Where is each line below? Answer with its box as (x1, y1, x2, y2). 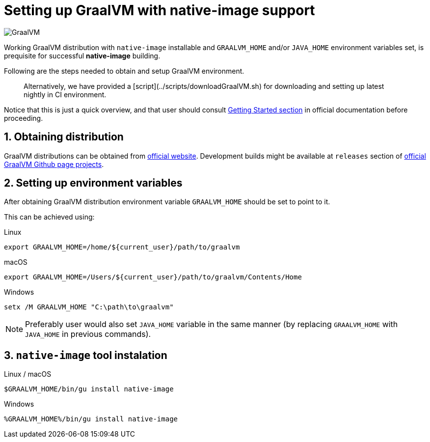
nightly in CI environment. (24, 90, 107, 99)
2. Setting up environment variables (4, 177, 183, 190)
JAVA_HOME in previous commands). (25, 329, 151, 339)
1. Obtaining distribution (4, 131, 124, 143)
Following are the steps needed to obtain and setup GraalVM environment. (4, 66, 244, 75)
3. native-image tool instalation (4, 349, 167, 361)
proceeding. (4, 113, 43, 122)
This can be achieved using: (4, 213, 95, 221)
